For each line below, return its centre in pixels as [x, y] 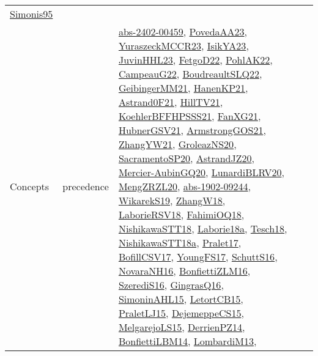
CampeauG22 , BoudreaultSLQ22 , [190, 74]
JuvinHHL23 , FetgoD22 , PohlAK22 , [195, 60]
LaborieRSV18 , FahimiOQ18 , [181, 214]
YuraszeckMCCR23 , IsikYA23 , [183, 46]
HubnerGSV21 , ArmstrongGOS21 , [192, 130]
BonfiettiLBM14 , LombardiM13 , [187, 341]
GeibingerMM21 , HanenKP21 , [183, 88]
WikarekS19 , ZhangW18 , [172, 200]
